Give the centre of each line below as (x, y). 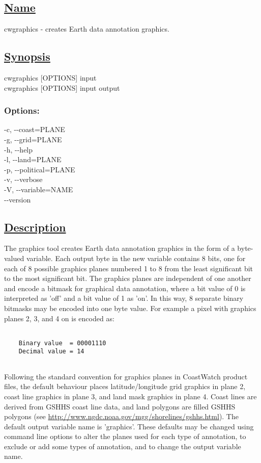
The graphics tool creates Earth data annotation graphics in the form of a (120, 248)
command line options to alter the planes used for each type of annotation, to (125, 436)
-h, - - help (19, 149)
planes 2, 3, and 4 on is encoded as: (59, 318)
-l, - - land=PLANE (33, 159)
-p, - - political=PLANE (40, 169)
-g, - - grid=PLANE (33, 139)
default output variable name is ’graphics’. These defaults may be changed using (129, 426)
